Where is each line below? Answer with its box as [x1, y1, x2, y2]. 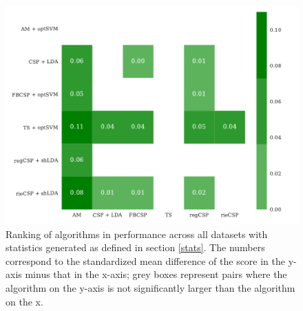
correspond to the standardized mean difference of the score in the [6, 253, 286, 268]
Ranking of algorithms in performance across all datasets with [6, 226, 268, 241]
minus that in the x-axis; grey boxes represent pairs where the [25, 267, 287, 281]
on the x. [6, 294, 43, 308]
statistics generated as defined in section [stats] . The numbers [6, 240, 265, 255]
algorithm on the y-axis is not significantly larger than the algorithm [6, 280, 295, 294]
